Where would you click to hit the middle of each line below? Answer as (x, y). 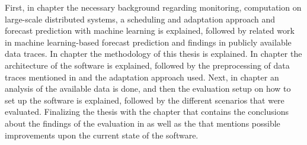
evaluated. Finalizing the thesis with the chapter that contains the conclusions (147, 112)
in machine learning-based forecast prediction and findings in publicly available (148, 42)
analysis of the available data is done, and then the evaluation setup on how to (148, 88)
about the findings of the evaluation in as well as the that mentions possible (143, 123)
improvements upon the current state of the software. (102, 135)
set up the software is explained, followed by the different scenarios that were (145, 100)
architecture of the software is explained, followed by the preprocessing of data (147, 65)
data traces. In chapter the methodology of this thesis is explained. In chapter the (153, 54)
